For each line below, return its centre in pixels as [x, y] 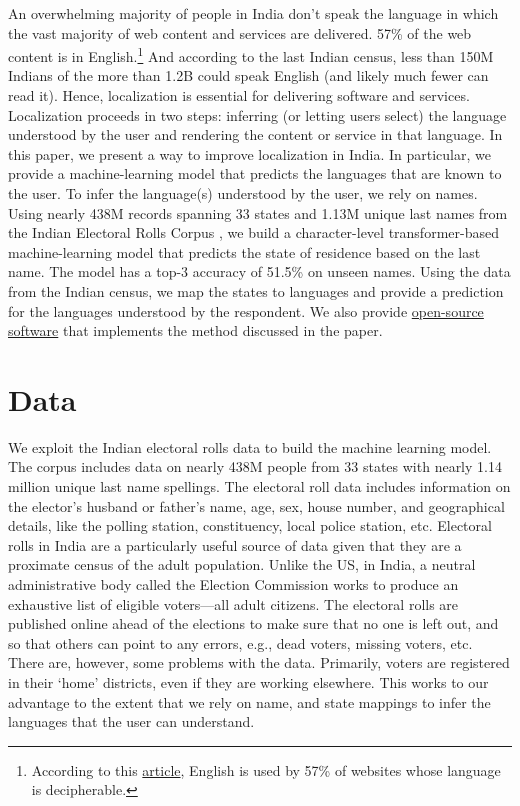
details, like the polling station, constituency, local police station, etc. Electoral [250, 525]
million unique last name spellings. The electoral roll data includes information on [259, 486]
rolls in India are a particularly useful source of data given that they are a [235, 544]
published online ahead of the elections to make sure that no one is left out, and [253, 623]
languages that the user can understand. [131, 721]
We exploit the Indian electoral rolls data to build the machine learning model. [250, 446]
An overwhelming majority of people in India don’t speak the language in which [253, 13]
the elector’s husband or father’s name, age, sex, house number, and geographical [256, 505]
